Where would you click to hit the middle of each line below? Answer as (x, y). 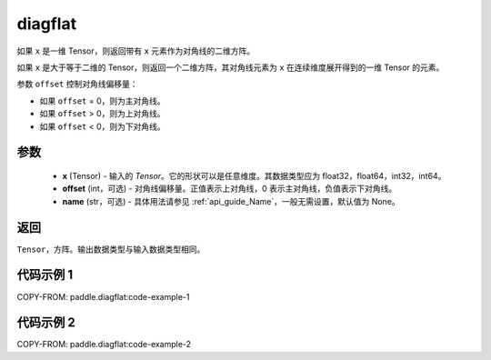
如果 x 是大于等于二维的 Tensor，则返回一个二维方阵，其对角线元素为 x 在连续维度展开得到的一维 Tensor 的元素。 (230, 67)
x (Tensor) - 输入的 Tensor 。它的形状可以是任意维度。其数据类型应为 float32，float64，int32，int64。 (254, 175)
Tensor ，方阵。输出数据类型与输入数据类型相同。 (111, 249)
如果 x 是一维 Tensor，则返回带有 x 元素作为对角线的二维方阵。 (135, 51)
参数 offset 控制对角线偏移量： (77, 84)
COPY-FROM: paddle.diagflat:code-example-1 (103, 296)
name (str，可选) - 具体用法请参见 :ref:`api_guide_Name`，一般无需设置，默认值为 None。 (231, 201)
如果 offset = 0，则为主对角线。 (102, 101)
